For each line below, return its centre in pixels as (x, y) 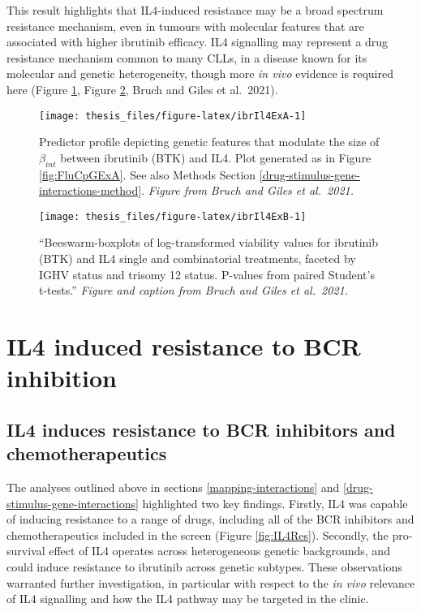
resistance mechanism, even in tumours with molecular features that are (185, 26)
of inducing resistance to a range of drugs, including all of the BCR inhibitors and (210, 519)
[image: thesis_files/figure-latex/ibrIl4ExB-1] (173, 216)
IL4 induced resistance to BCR (184, 346)
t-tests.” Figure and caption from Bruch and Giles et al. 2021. (193, 290)
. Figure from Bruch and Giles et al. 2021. (248, 190)
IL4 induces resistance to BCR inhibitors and (201, 429)
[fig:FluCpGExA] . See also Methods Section (148, 174)
